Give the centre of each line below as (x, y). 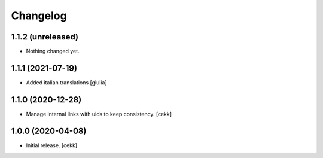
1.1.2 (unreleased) (45, 37)
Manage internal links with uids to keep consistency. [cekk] (99, 114)
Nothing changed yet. (53, 51)
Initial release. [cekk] (52, 145)
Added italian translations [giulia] (66, 82)
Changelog (39, 16)
